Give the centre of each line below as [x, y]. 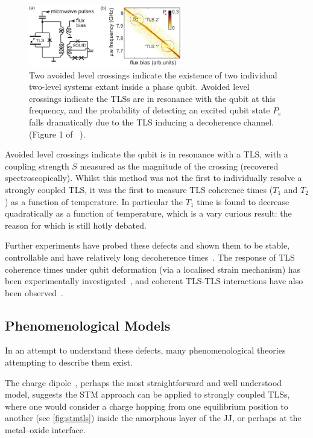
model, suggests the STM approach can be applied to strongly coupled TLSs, [147, 394]
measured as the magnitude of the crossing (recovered [179, 166]
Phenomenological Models [88, 325]
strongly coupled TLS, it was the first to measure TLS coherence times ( [139, 189]
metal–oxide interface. [45, 430]
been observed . [34, 292]
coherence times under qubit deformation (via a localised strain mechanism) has [153, 269]
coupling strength [37, 166]
